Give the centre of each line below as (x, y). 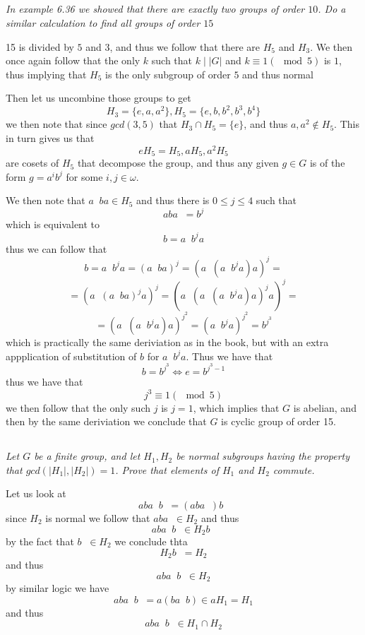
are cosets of (32, 163)
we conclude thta (151, 541)
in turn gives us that (50, 138)
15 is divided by (40, 46)
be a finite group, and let (87, 456)
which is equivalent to (53, 224)
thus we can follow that (56, 248)
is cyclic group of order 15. (279, 421)
